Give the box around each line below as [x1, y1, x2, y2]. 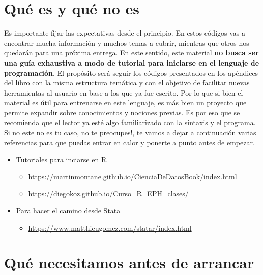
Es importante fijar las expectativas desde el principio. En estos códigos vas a [4, 27, 245, 38]
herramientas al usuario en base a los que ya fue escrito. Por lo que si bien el [4, 87, 243, 98]
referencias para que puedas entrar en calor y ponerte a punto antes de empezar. [4, 137, 255, 147]
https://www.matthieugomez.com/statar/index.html [28, 222, 192, 233]
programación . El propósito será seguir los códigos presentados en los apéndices [4, 67, 258, 78]
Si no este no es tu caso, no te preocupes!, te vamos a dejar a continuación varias [4, 127, 256, 138]
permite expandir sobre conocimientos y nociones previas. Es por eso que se [4, 107, 240, 117]
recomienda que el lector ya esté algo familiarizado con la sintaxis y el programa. [4, 117, 256, 128]
